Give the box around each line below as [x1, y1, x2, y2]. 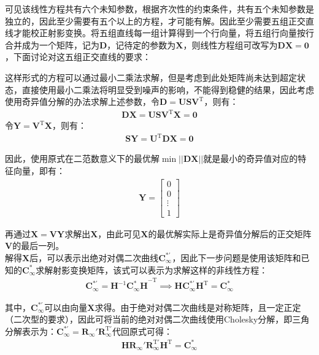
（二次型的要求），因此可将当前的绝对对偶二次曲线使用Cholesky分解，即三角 [5, 313, 310, 326]
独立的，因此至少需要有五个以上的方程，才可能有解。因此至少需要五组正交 [5, 14, 306, 27]
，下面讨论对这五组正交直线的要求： [5, 50, 151, 63]
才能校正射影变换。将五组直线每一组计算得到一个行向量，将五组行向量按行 [13, 26, 314, 39]
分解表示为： [5, 324, 56, 337]
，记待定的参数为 [107, 38, 176, 51]
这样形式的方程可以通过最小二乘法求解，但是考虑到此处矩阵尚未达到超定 [5, 71, 297, 83]
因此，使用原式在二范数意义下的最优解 [5, 152, 159, 165]
